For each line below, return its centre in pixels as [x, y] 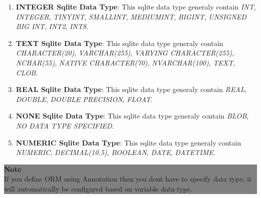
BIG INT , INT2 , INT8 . [52, 26]
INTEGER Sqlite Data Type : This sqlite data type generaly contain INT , [136, 6]
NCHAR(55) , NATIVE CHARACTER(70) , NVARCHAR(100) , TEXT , [125, 62]
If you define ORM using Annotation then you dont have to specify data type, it [128, 179]
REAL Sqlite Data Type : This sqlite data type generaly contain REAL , [131, 89]
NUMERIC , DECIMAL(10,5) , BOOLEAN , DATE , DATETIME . [115, 152]
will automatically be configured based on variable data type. [98, 188]
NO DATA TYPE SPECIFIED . [65, 125]
